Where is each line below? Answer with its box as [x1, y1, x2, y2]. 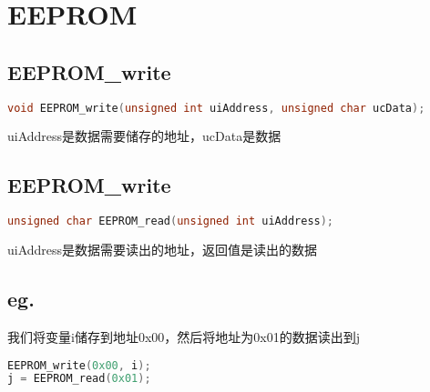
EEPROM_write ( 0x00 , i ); [7, 358, 151, 372]
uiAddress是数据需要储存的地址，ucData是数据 [7, 126, 282, 146]
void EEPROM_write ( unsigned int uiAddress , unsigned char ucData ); [7, 101, 425, 115]
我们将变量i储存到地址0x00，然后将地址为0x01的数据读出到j [7, 327, 360, 346]
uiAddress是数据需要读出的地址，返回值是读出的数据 [7, 240, 318, 259]
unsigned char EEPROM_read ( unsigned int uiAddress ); [7, 215, 334, 228]
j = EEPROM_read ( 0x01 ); [7, 372, 151, 386]
